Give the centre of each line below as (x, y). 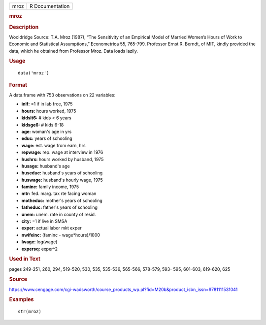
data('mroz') (33, 73)
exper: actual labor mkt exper (51, 228)
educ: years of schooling (47, 138)
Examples (21, 299)
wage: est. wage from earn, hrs (53, 145)
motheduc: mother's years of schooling (62, 200)
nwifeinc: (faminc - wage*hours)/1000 (61, 235)
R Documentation (50, 6)
